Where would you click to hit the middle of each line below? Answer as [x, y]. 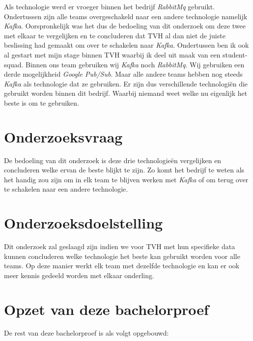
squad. [14, 64]
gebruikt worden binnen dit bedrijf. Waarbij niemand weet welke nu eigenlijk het [126, 93]
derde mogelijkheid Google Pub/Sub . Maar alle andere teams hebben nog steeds [124, 74]
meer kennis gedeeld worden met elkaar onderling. [79, 275]
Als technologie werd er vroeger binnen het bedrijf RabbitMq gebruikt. [110, 6]
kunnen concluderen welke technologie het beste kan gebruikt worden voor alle [122, 256]
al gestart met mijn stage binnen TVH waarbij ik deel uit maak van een [112, 54]
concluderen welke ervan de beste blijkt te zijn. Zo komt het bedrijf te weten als [124, 170]
